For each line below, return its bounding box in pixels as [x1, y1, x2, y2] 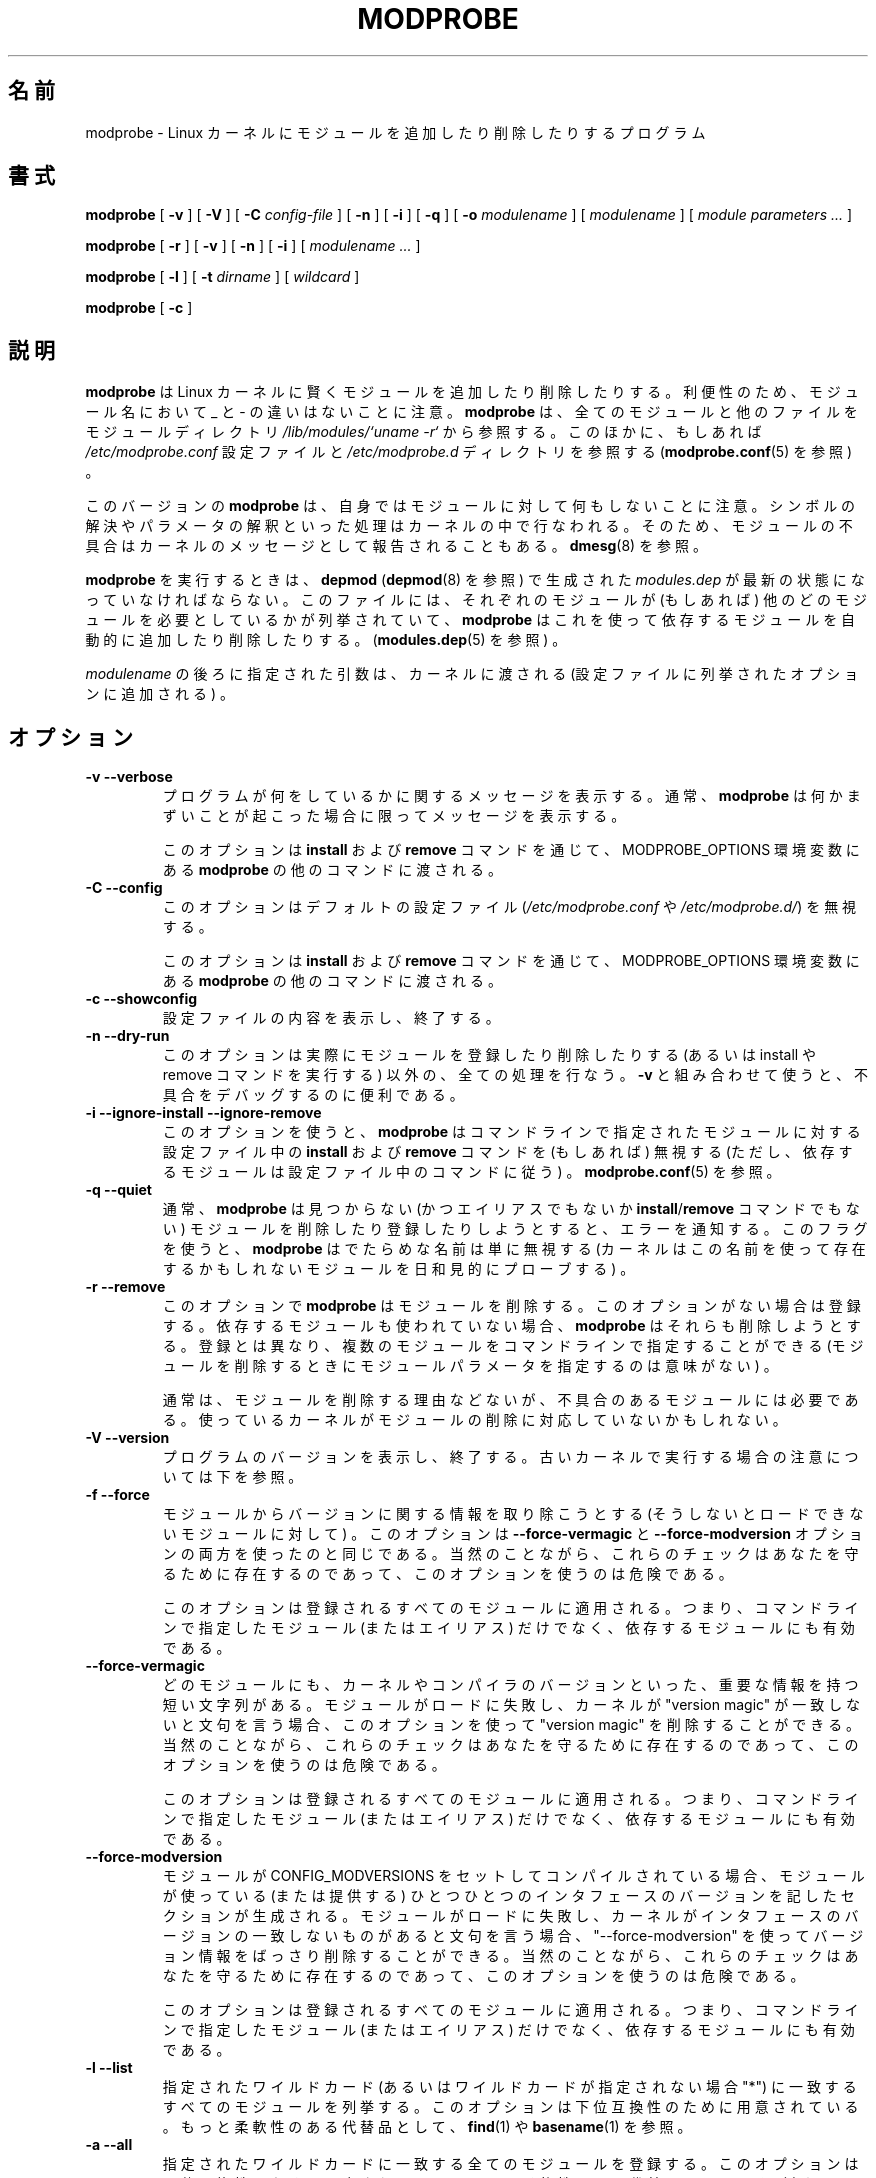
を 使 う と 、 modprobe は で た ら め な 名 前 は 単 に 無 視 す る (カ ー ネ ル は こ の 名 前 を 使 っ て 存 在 [162, 1240, 866, 1258]
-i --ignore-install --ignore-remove [85, 1104, 322, 1122]
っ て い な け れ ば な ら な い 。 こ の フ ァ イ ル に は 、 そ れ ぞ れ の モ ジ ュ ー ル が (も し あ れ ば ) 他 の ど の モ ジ [85, 591, 867, 609]
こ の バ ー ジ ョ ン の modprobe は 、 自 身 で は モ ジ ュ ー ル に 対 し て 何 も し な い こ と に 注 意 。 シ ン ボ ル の [85, 497, 856, 515]
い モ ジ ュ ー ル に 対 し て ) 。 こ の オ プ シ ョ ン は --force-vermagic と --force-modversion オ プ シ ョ [162, 1525, 863, 1543]
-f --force [85, 1486, 150, 1504]
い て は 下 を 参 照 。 [162, 1468, 303, 1486]
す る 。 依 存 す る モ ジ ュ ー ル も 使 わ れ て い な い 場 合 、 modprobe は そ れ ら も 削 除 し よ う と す [162, 1317, 861, 1335]
